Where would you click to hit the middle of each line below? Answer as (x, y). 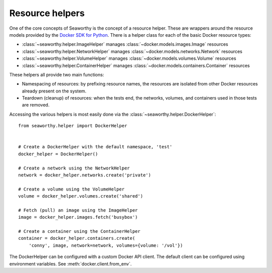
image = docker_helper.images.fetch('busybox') (78, 217)
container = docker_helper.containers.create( (77, 238)
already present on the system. (54, 91)
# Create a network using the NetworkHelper (74, 168)
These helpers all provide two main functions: (57, 74)
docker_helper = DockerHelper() (58, 154)
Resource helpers (47, 13)
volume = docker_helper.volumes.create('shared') (81, 196)
